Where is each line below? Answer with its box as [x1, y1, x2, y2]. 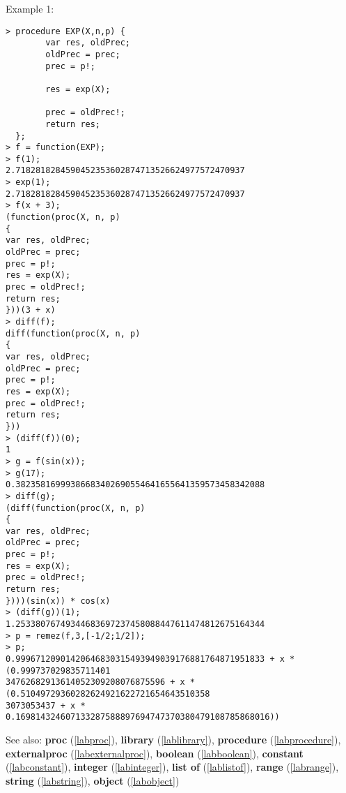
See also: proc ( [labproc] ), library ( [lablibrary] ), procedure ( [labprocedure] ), [6, 732, 341, 746]
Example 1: [6, 1, 54, 15]
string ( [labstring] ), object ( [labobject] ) [6, 773, 180, 787]
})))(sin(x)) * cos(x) [6, 595, 111, 606]
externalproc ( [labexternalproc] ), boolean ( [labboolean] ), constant [6, 746, 304, 760]
